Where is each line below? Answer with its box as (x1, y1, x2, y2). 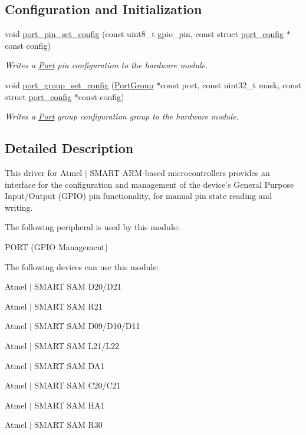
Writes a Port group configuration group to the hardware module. (5, 110, 239, 122)
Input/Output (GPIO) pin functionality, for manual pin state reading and (5, 190, 272, 202)
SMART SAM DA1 (34, 359, 105, 371)
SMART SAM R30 (34, 419, 103, 431)
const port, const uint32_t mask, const (160, 78, 302, 91)
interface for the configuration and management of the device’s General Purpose (5, 178, 294, 190)
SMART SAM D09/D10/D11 (34, 320, 140, 332)
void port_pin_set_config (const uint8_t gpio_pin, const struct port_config (5, 28, 284, 40)
